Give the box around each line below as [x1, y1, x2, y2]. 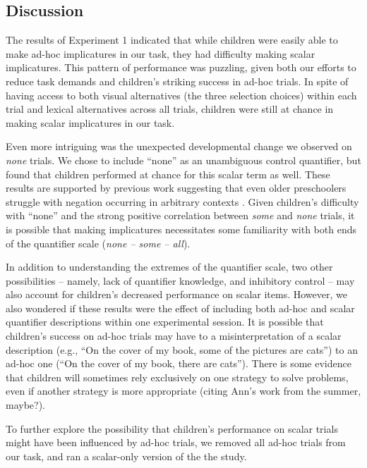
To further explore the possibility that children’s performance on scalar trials [6, 421, 338, 436]
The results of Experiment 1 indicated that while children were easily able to [6, 32, 338, 47]
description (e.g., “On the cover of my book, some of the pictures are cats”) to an [6, 342, 358, 357]
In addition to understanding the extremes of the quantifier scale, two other [6, 259, 333, 274]
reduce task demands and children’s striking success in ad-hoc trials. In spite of [6, 73, 349, 88]
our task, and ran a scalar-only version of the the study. [6, 448, 247, 463]
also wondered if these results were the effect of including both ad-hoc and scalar [6, 300, 355, 315]
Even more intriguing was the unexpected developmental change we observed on [6, 139, 352, 154]
